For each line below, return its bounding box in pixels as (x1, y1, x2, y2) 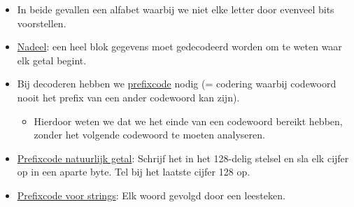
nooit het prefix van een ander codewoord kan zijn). (17, 90, 240, 104)
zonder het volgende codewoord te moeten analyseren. (34, 127, 265, 142)
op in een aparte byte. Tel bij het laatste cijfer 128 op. (17, 164, 250, 179)
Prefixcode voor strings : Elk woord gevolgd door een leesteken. (17, 187, 285, 202)
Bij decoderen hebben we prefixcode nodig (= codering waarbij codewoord (17, 76, 337, 91)
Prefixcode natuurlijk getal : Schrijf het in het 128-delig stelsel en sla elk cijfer (17, 150, 349, 165)
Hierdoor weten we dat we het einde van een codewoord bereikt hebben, (34, 113, 343, 128)
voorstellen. (17, 15, 66, 30)
